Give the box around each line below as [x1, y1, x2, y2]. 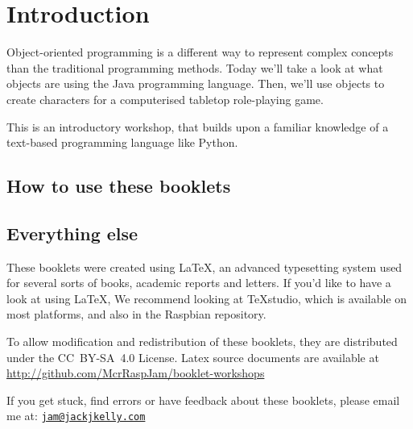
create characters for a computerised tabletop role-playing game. [6, 90, 324, 107]
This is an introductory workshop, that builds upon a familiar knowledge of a [6, 118, 389, 135]
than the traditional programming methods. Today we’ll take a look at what [6, 59, 383, 76]
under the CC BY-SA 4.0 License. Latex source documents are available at [6, 348, 379, 365]
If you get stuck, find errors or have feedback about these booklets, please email [6, 391, 400, 408]
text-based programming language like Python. [6, 134, 238, 151]
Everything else [6, 220, 138, 245]
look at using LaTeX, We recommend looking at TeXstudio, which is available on [6, 289, 407, 306]
